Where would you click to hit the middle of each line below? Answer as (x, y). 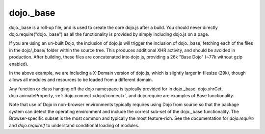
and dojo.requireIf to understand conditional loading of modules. (74, 125)
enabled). (19, 64)
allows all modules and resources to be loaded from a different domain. (81, 80)
